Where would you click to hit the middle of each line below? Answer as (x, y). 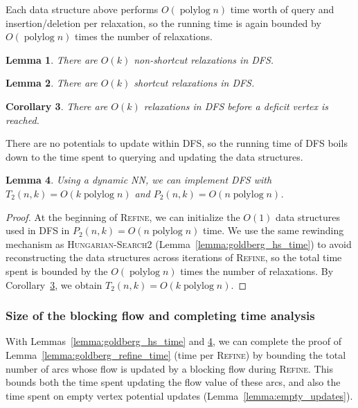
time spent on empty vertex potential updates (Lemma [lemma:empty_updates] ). (179, 395)
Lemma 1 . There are (52, 59)
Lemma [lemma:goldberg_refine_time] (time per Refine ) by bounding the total (176, 354)
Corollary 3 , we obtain (54, 284)
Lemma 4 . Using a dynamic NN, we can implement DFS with (139, 180)
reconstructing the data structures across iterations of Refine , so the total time (174, 257)
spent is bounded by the (57, 270)
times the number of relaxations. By (257, 270)
